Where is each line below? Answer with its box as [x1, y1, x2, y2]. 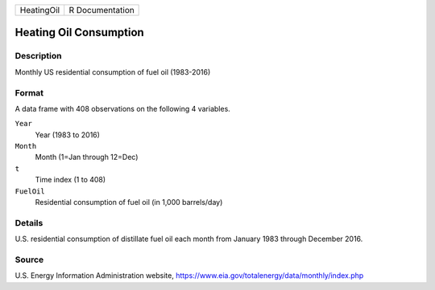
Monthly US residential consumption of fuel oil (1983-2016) [14, 67, 211, 76]
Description [14, 51, 62, 62]
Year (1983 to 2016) [35, 129, 101, 140]
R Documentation [68, 5, 135, 15]
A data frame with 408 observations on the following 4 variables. [14, 104, 231, 113]
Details [14, 217, 43, 228]
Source [14, 254, 44, 265]
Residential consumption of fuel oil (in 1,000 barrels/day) [35, 198, 223, 207]
